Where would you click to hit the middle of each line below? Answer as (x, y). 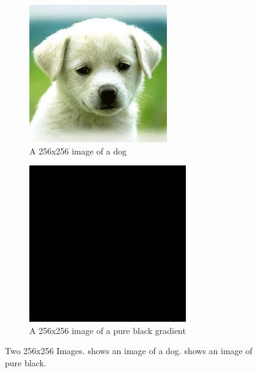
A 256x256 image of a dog (78, 150)
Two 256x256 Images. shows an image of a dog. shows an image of (129, 351)
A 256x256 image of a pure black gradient (108, 330)
